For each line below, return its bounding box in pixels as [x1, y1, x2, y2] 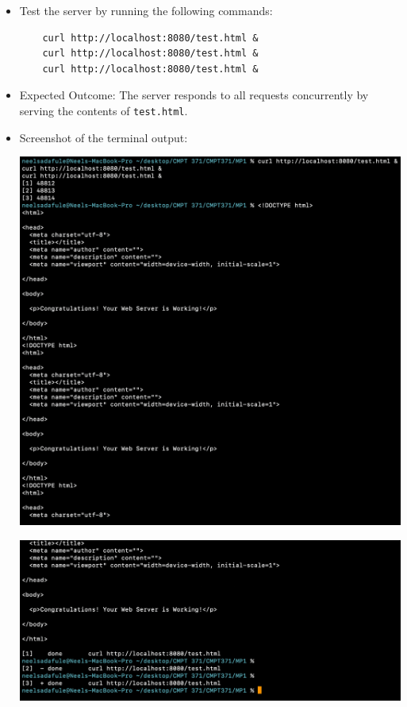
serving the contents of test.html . [19, 102, 188, 118]
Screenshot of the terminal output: [19, 129, 188, 145]
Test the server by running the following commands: [19, 2, 273, 18]
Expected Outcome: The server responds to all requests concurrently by [19, 87, 369, 103]
